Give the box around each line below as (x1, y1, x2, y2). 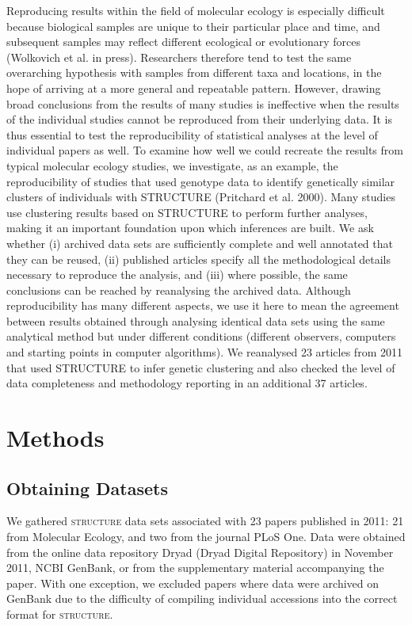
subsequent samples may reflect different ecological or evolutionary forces (6, 33, 360, 50)
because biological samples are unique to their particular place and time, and (6, 17, 380, 34)
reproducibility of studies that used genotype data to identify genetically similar (6, 173, 395, 189)
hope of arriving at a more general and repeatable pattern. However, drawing (6, 79, 381, 96)
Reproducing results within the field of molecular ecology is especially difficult (6, 2, 385, 18)
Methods (6, 421, 105, 454)
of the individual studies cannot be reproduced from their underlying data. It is (6, 111, 393, 128)
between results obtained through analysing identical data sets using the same (6, 312, 385, 329)
